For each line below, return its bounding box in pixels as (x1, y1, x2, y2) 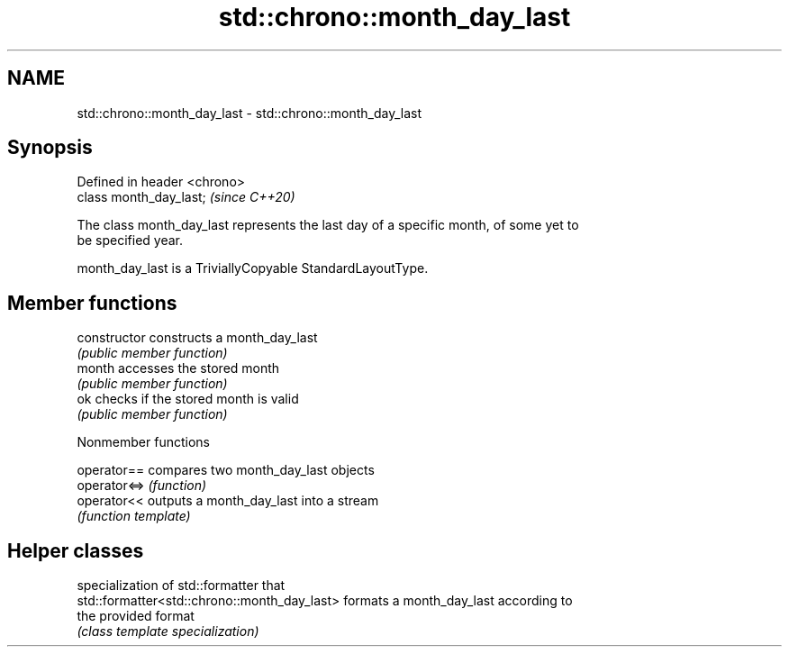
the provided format (77, 608, 195, 624)
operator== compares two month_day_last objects (77, 462, 375, 478)
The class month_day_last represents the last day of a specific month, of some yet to (77, 217, 579, 233)
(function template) (77, 508, 191, 524)
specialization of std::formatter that (77, 577, 286, 594)
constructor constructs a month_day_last (77, 330, 318, 346)
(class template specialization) (77, 623, 259, 640)
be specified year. (77, 232, 184, 249)
